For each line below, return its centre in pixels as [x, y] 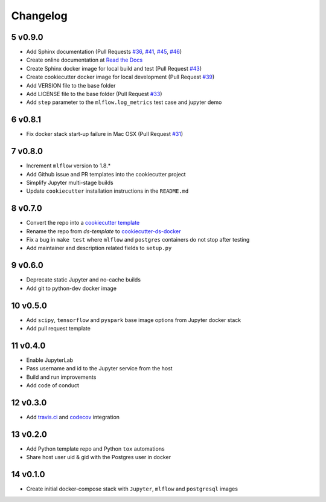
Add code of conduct [53, 385]
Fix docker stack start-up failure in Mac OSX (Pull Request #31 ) [105, 134]
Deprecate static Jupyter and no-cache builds [84, 280]
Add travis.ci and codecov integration [73, 417]
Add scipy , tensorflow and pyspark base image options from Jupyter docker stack [134, 320]
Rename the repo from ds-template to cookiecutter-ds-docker [104, 231]
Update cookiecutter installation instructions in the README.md [107, 191]
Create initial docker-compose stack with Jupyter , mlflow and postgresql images [132, 489]
